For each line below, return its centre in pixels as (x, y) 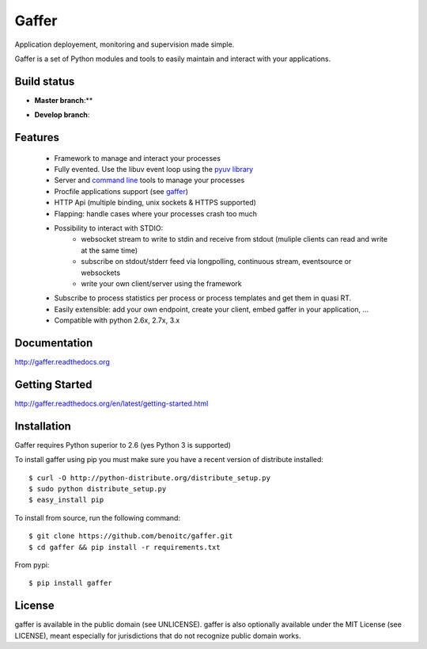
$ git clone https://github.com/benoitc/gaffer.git (131, 536)
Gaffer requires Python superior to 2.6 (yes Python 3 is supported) (123, 445)
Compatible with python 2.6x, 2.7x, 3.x (117, 320)
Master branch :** (64, 100)
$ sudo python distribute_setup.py (98, 489)
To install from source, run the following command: (98, 517)
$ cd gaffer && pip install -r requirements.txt (125, 547)
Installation (43, 426)
